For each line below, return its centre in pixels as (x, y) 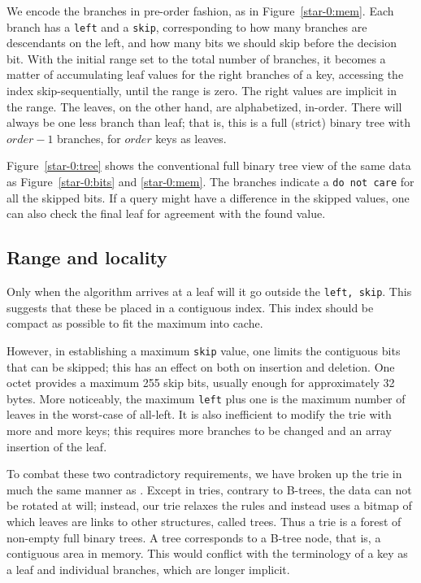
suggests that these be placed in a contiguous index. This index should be (190, 307)
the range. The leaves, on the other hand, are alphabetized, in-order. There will (204, 106)
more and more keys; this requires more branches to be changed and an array (199, 430)
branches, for (89, 138)
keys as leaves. (191, 138)
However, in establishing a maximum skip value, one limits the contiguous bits (204, 350)
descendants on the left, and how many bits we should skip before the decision (202, 43)
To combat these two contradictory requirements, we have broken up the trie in (204, 474)
